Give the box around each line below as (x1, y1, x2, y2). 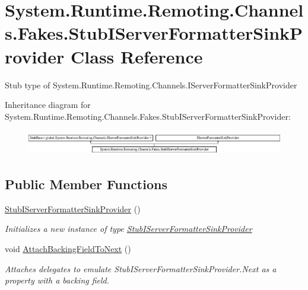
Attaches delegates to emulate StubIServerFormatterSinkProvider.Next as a (5, 262, 277, 275)
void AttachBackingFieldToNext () (5, 242, 131, 254)
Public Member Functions (5, 174, 167, 193)
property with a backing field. (5, 274, 110, 286)
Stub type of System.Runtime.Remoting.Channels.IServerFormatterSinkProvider (5, 78, 297, 91)
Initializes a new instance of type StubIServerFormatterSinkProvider (5, 222, 252, 235)
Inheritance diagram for (5, 98, 91, 111)
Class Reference (71, 44, 203, 68)
